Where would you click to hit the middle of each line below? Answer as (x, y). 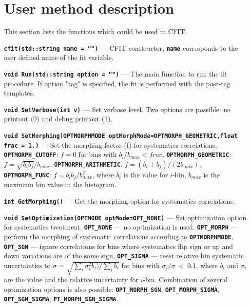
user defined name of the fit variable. (59, 57)
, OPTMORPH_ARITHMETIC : (86, 164)
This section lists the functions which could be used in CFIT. (96, 31)
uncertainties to (27, 265)
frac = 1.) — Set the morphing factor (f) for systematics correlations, (111, 144)
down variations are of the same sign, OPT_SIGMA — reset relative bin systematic (124, 256)
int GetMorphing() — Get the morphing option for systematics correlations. (119, 201)
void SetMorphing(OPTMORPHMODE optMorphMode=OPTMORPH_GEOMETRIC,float (121, 136)
